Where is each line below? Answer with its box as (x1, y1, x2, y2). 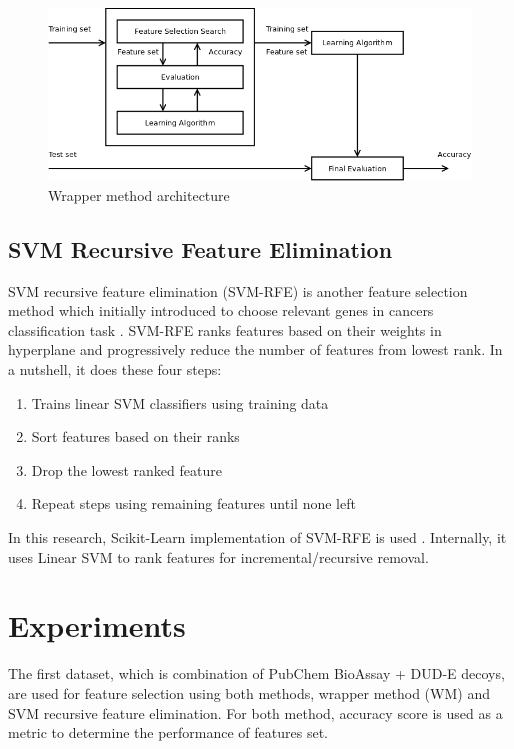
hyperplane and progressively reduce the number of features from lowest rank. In (8, 339, 503, 360)
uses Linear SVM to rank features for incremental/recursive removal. (8, 546, 429, 567)
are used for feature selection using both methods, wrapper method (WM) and (8, 682, 490, 703)
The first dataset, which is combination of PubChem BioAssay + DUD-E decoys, (8, 663, 505, 684)
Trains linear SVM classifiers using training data (31, 392, 329, 413)
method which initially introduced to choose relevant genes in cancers (8, 300, 434, 321)
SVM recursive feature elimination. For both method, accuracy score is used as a (8, 702, 503, 723)
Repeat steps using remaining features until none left (31, 493, 356, 514)
